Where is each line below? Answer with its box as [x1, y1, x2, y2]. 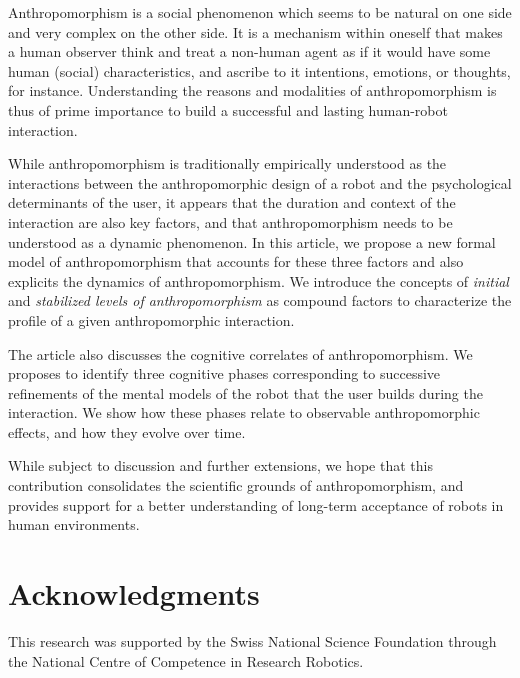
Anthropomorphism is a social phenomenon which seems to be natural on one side [8, 2, 512, 22]
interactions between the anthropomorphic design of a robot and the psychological [8, 172, 512, 193]
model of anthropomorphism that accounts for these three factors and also [8, 251, 464, 272]
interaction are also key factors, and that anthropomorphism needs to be [8, 211, 453, 232]
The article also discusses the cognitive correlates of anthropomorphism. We [8, 343, 473, 364]
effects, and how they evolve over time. [8, 421, 246, 442]
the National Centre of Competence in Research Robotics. [8, 650, 364, 671]
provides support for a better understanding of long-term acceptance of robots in [8, 494, 504, 515]
